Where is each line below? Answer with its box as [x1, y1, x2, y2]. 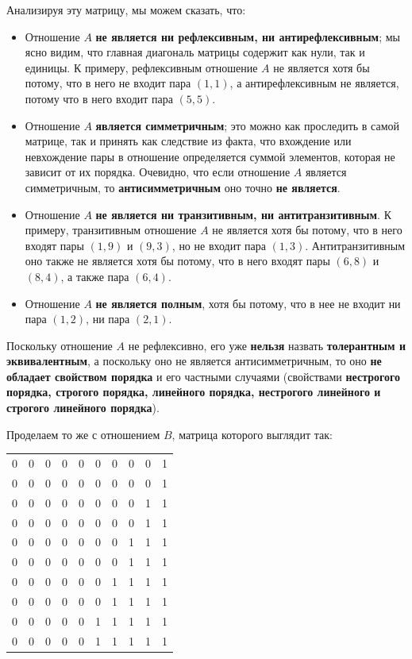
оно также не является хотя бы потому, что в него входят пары [25, 252, 330, 269]
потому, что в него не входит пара [25, 75, 191, 91]
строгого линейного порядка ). [6, 399, 160, 416]
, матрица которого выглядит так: [171, 426, 333, 442]
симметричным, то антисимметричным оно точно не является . [25, 179, 341, 195]
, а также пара [60, 268, 129, 284]
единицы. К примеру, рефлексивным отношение [25, 59, 258, 75]
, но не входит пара [171, 237, 266, 253]
